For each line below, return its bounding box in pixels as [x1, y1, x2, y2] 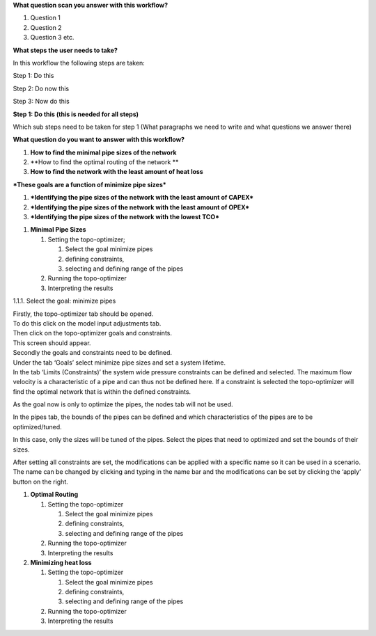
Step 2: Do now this [13, 84, 70, 93]
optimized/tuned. [13, 422, 62, 431]
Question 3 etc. [30, 33, 75, 42]
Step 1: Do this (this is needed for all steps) [13, 110, 139, 118]
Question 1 [30, 14, 61, 22]
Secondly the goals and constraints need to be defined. [13, 349, 173, 357]
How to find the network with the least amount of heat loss [30, 168, 203, 176]
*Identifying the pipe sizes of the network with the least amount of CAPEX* [30, 193, 254, 202]
